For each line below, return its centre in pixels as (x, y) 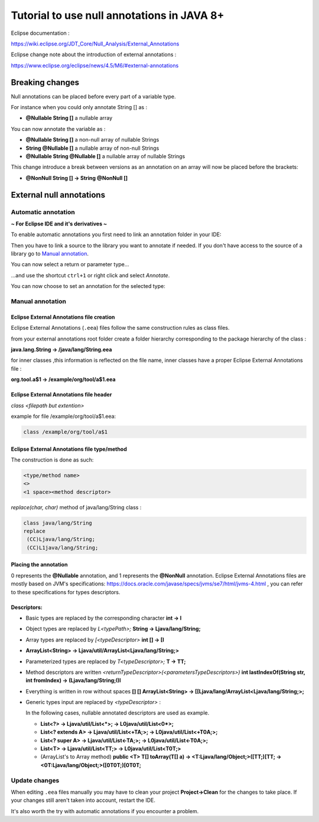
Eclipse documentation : (40, 33)
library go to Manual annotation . (50, 254)
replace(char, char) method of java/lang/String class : (76, 507)
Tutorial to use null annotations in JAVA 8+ (118, 15)
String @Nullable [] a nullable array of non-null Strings (92, 148)
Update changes (35, 780)
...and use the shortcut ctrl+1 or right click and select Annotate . (90, 275)
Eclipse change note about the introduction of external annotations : (94, 55)
